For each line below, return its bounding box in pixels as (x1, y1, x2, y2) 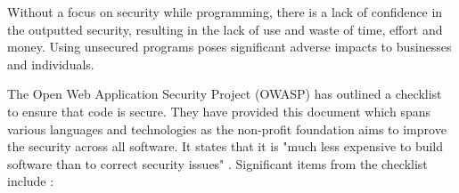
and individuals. (7, 54, 94, 73)
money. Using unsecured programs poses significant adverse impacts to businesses (7, 37, 452, 56)
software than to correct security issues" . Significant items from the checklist (7, 154, 428, 173)
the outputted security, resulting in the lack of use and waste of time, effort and (7, 20, 443, 38)
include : (7, 172, 54, 190)
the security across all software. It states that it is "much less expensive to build (7, 137, 444, 156)
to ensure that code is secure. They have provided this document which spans (7, 101, 430, 120)
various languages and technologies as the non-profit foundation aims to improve (7, 119, 447, 138)
